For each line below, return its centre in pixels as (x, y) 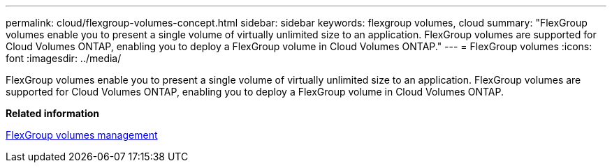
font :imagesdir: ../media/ (64, 58)
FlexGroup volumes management (82, 135)
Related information (53, 113)
